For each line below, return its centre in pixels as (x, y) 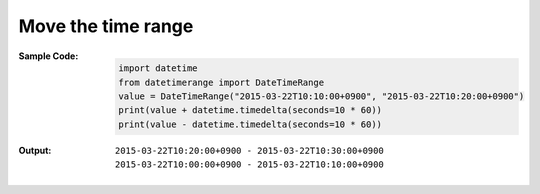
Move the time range (106, 26)
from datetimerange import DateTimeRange (221, 82)
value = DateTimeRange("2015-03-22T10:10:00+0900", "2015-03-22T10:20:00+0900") (321, 96)
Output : (35, 150)
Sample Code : (48, 56)
